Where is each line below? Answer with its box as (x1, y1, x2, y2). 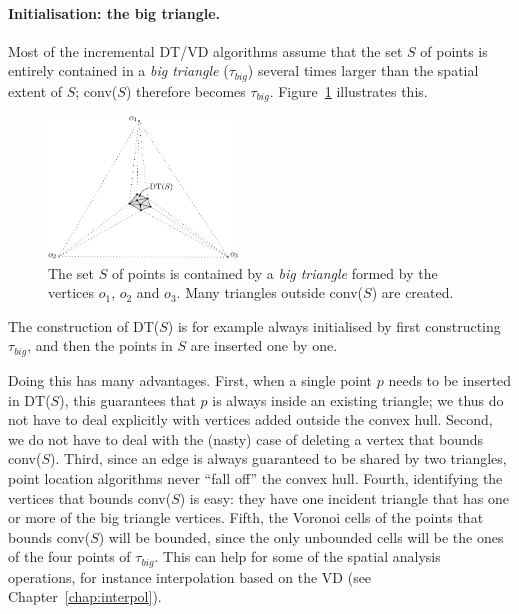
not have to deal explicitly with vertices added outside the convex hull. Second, (8, 409, 493, 430)
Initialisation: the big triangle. (8, 2, 220, 23)
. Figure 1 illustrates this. (269, 80, 428, 101)
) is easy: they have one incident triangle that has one (179, 487, 510, 508)
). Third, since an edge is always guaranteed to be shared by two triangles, (50, 448, 507, 469)
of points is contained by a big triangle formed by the (111, 262, 438, 283)
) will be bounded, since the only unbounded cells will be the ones (98, 526, 504, 547)
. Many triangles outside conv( (176, 282, 364, 303)
